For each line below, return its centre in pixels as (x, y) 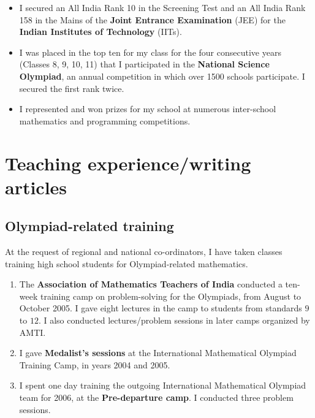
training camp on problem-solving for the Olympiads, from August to (171, 296)
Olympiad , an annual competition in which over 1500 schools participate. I (162, 76)
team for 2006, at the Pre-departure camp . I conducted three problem (156, 397)
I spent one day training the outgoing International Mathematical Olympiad (163, 385)
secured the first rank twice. (72, 88)
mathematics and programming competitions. (105, 120)
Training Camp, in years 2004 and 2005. (95, 364)
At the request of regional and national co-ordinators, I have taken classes (144, 252)
